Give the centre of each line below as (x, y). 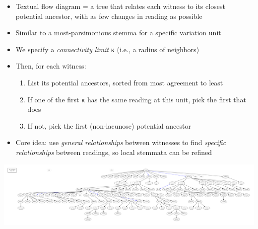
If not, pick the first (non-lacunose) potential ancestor (109, 125)
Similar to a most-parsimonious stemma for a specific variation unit (118, 33)
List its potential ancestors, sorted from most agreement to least (125, 82)
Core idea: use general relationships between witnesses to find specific (121, 142)
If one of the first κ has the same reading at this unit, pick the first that (137, 99)
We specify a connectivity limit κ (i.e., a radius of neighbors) (107, 49)
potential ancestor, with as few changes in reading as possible (109, 16)
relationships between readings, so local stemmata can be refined (114, 152)
